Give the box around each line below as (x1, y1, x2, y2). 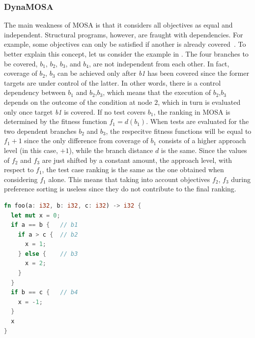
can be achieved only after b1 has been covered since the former (57, 68, 249, 78)
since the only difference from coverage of (24, 135, 148, 146)
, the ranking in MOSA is (153, 106, 230, 117)
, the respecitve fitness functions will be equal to (106, 125, 252, 136)
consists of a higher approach (158, 135, 246, 146)
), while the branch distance (69, 145, 153, 155)
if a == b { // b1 (11, 221, 78, 229)
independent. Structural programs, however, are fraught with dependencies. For (4, 29, 243, 39)
